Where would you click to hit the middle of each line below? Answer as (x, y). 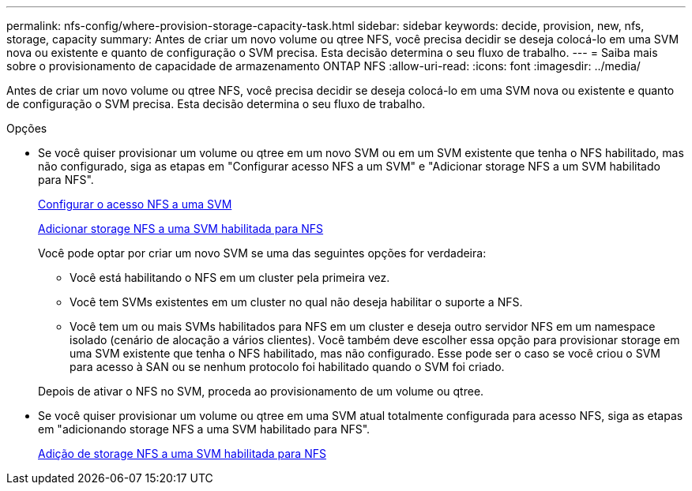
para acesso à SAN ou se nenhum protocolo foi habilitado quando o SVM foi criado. (287, 367)
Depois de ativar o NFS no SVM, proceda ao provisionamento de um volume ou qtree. (261, 391)
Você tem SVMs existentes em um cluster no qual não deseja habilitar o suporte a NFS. (296, 302)
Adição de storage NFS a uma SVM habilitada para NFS (182, 454)
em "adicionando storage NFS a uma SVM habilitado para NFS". (204, 429)
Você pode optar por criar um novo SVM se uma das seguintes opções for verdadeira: (262, 253)
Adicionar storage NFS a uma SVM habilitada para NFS (181, 229)
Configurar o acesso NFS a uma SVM (135, 204)
